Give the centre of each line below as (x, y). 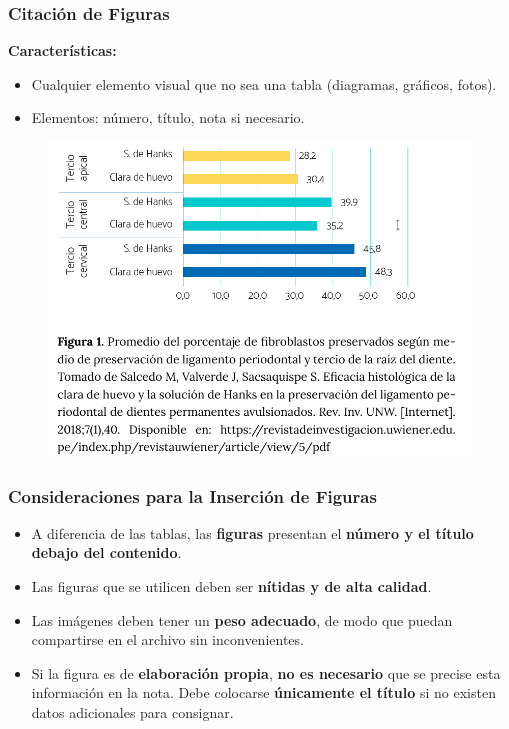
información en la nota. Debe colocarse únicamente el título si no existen (263, 692)
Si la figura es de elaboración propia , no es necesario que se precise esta (266, 672)
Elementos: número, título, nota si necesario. (168, 117)
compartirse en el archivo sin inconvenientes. (167, 639)
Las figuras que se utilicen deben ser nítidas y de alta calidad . (231, 586)
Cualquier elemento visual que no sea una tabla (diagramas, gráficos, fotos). (264, 83)
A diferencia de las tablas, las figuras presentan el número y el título (252, 532)
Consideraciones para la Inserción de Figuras (192, 495)
